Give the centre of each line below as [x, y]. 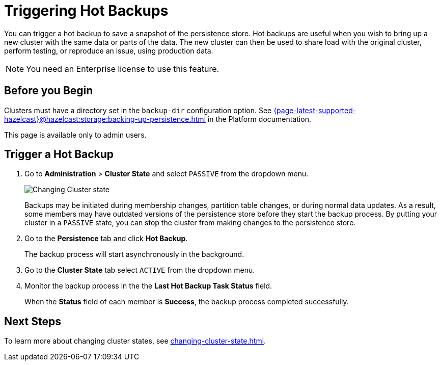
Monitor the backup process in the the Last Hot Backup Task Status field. [148, 286]
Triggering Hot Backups [86, 11]
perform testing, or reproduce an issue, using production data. [109, 50]
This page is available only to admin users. [75, 135]
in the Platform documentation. [259, 119]
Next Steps [33, 321]
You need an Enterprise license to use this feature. [123, 69]
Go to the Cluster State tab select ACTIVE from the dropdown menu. [140, 270]
